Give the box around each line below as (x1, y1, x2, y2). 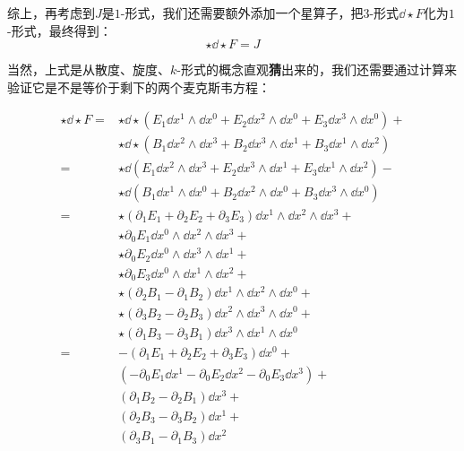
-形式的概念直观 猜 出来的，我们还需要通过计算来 (176, 60, 457, 79)
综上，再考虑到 (7, 4, 95, 22)
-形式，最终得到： (7, 21, 112, 39)
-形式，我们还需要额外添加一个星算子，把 (120, 4, 364, 22)
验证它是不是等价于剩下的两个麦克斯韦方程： (7, 77, 271, 96)
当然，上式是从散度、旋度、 (7, 60, 170, 79)
